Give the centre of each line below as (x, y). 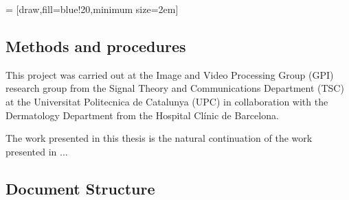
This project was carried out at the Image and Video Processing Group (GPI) (170, 74)
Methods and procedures (96, 46)
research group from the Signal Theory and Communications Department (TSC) (175, 88)
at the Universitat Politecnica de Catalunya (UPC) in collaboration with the (167, 101)
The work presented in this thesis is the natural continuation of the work (159, 138)
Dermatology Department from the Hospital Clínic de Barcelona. (142, 115)
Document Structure (80, 188)
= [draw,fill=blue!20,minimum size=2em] (92, 9)
